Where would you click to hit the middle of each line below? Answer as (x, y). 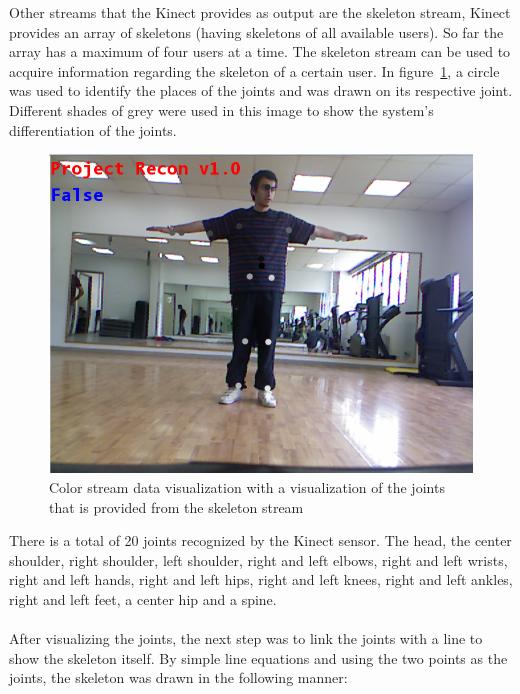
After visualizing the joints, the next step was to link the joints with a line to (246, 638)
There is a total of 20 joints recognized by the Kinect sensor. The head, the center (260, 540)
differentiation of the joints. (93, 129)
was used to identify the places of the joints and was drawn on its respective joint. (261, 90)
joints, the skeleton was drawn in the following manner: (178, 677)
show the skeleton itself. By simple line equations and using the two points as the (258, 657)
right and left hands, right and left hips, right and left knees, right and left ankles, (261, 579)
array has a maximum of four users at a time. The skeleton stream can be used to (260, 51)
